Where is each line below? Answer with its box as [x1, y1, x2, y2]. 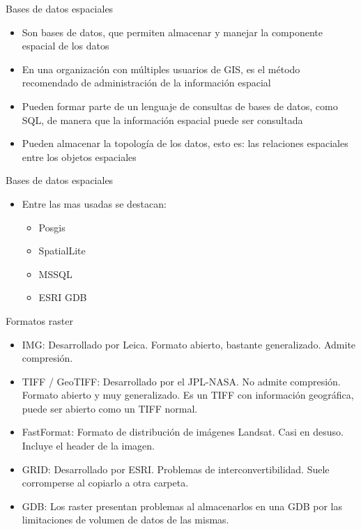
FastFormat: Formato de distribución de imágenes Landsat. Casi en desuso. [22, 424, 344, 439]
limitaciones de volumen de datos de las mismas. [22, 512, 229, 527]
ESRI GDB [38, 290, 87, 305]
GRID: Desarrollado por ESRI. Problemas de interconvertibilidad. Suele [22, 461, 330, 476]
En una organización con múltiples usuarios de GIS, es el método [22, 61, 300, 76]
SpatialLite [38, 243, 86, 258]
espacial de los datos [22, 38, 109, 53]
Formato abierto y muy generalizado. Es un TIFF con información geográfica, [22, 388, 354, 402]
